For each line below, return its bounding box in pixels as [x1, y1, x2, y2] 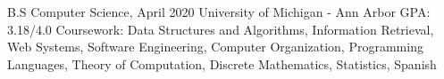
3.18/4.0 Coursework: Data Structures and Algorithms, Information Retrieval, [7, 20, 434, 38]
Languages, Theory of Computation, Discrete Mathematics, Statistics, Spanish [7, 54, 437, 73]
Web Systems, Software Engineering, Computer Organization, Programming [7, 37, 423, 56]
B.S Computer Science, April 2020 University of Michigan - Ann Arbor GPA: [7, 3, 431, 20]
